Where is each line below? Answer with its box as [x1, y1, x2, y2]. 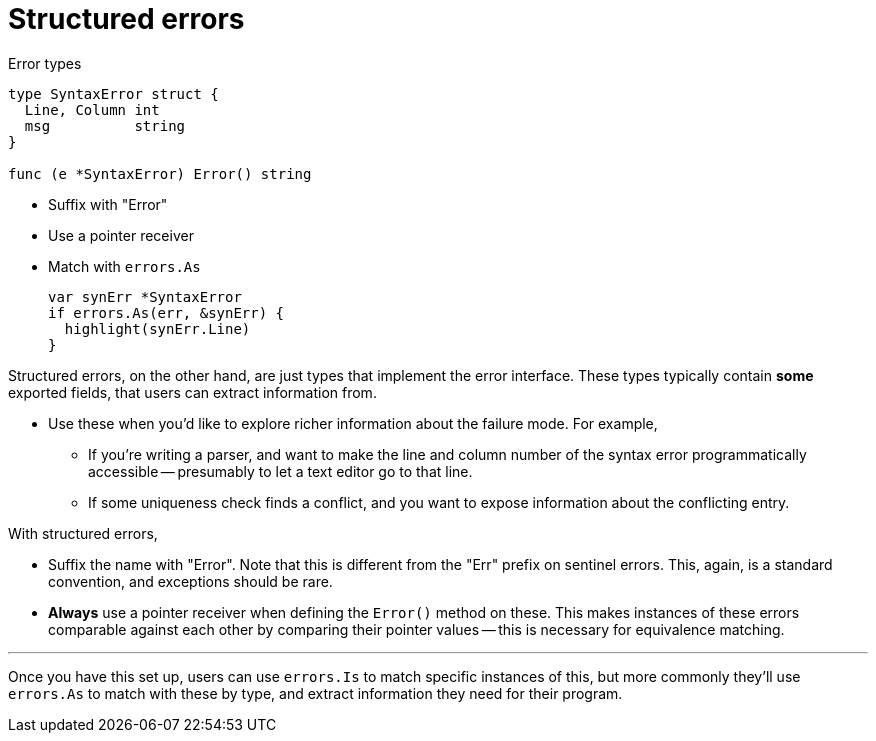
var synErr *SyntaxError [48, 288, 242, 305]
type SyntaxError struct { [8, 85, 219, 102]
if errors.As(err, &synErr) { [48, 304, 285, 321]
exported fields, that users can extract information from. [8, 383, 377, 401]
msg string [24, 117, 186, 134]
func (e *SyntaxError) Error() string [8, 165, 312, 182]
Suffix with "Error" [48, 195, 168, 213]
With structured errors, [8, 524, 158, 542]
